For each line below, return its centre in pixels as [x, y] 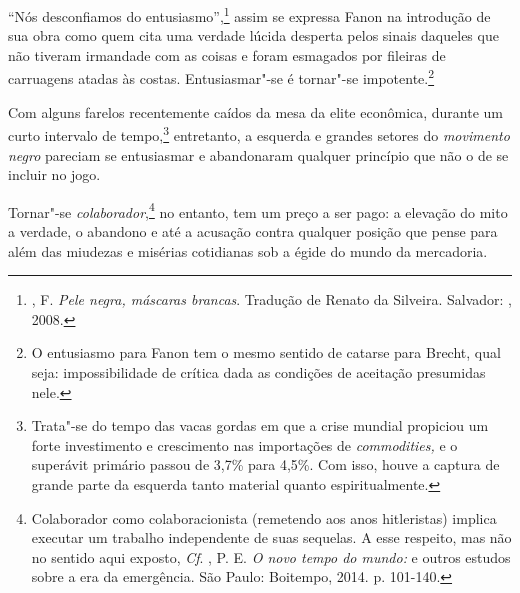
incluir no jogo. [54, 174]
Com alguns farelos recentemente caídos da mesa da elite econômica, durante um [256, 111]
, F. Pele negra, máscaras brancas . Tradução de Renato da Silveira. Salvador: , [271, 299]
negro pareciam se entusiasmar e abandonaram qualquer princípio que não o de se [258, 154]
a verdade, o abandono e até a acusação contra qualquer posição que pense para [253, 230]
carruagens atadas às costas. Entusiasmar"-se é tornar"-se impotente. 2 [221, 77]
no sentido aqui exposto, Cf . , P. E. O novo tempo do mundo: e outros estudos [271, 556]
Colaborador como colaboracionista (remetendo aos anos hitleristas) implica [264, 517]
